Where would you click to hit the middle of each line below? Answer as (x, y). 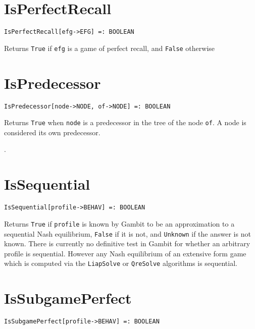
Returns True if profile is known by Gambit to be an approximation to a (119, 223)
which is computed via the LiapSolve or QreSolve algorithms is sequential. (121, 263)
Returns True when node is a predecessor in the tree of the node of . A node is (125, 122)
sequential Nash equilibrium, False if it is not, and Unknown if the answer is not (127, 233)
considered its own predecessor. (52, 132)
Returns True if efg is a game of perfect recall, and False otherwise (110, 48)
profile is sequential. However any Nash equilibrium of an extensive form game (125, 253)
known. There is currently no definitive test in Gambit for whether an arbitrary (127, 243)
